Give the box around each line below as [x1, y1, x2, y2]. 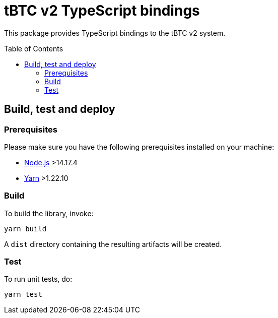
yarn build [4, 224, 47, 233]
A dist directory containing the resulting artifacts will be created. [4, 239, 222, 248]
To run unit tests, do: [4, 275, 73, 284]
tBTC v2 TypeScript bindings [4, 2, 200, 19]
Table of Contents [4, 44, 63, 53]
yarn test [4, 290, 42, 299]
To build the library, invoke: [4, 209, 94, 218]
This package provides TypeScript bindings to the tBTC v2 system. [4, 28, 226, 37]
